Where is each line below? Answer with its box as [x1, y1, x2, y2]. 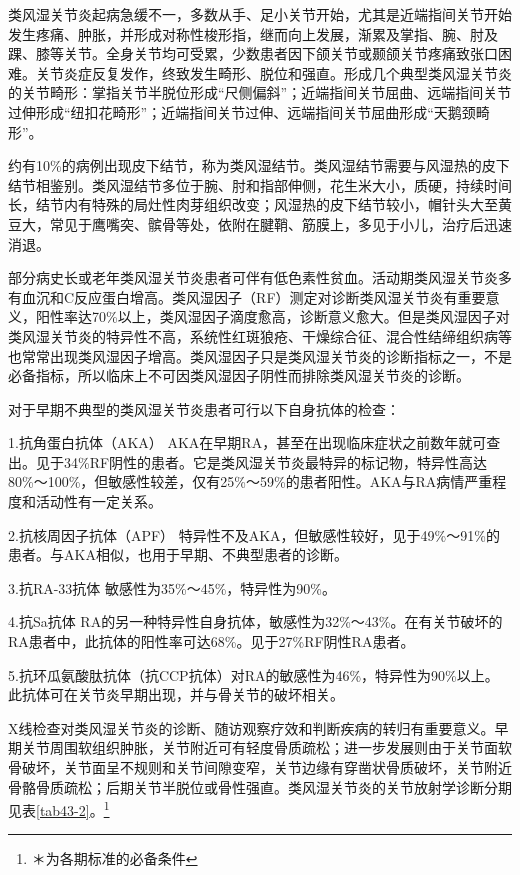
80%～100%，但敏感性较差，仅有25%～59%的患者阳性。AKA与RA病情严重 [8, 471, 493, 492]
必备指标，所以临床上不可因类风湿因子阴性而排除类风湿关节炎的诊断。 [8, 365, 470, 386]
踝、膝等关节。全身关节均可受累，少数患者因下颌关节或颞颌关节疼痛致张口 [8, 43, 498, 64]
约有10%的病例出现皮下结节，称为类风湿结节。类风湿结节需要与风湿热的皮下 [8, 155, 510, 176]
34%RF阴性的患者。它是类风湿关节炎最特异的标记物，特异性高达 [63, 451, 488, 472]
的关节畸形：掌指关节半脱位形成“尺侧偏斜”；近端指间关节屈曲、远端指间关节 [8, 82, 512, 103]
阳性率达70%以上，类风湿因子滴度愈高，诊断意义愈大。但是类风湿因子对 [35, 306, 510, 327]
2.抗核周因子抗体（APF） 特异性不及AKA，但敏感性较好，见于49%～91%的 [8, 524, 500, 545]
